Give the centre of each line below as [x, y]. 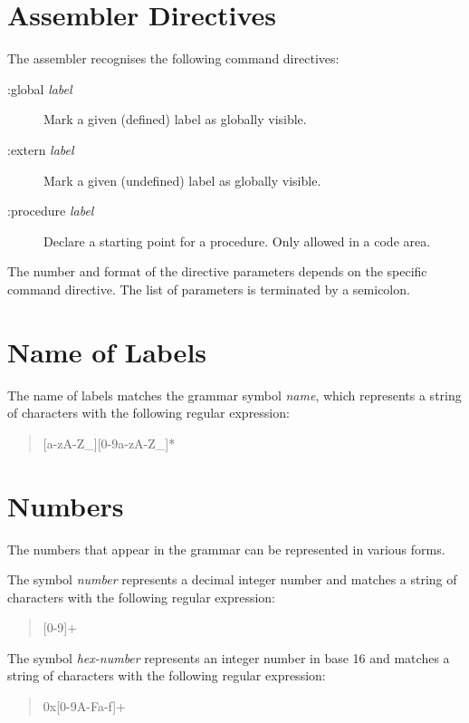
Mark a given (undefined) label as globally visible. [182, 180]
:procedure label [51, 211]
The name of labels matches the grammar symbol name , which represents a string [234, 395]
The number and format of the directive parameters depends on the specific [217, 271]
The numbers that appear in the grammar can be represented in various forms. [226, 549]
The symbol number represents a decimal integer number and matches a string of [232, 579]
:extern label [41, 149]
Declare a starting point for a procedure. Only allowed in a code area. [237, 241]
